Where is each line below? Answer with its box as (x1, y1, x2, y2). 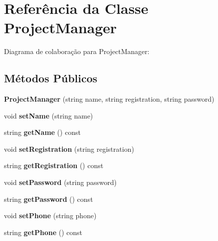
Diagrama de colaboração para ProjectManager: (4, 46, 150, 57)
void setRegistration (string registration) (4, 143, 134, 154)
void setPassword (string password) (4, 177, 117, 187)
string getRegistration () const (4, 160, 104, 171)
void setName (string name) (4, 110, 93, 120)
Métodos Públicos (4, 70, 98, 86)
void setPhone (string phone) (4, 210, 97, 221)
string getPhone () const (4, 227, 82, 237)
